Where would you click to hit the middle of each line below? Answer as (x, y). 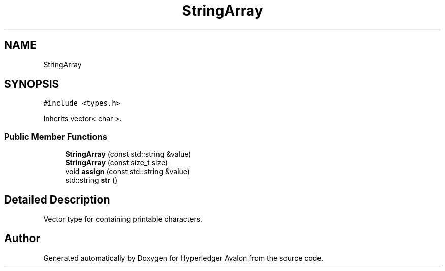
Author (22, 239)
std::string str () (91, 180)
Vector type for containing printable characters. (123, 219)
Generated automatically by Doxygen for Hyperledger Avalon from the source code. (183, 258)
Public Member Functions (56, 136)
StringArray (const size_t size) (117, 163)
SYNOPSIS (32, 84)
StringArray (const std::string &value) (128, 154)
